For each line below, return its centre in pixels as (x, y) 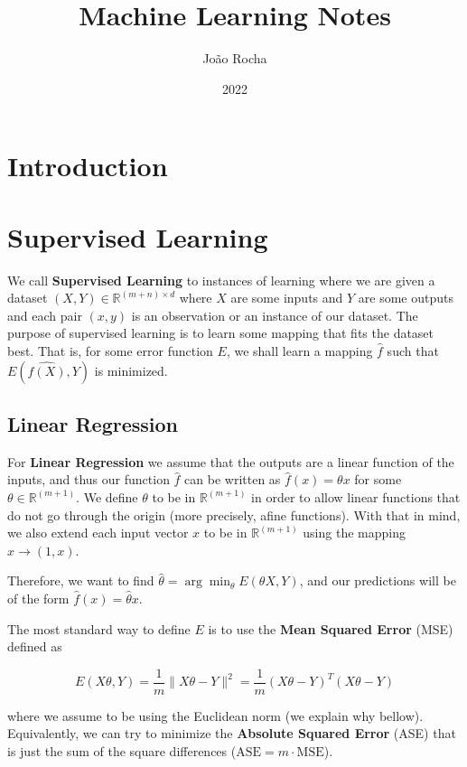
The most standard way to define (99, 628)
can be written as (233, 479)
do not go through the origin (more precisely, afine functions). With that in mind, (234, 514)
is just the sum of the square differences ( (122, 750)
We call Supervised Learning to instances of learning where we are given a (221, 280)
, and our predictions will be (378, 580)
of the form (38, 598)
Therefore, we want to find (81, 580)
